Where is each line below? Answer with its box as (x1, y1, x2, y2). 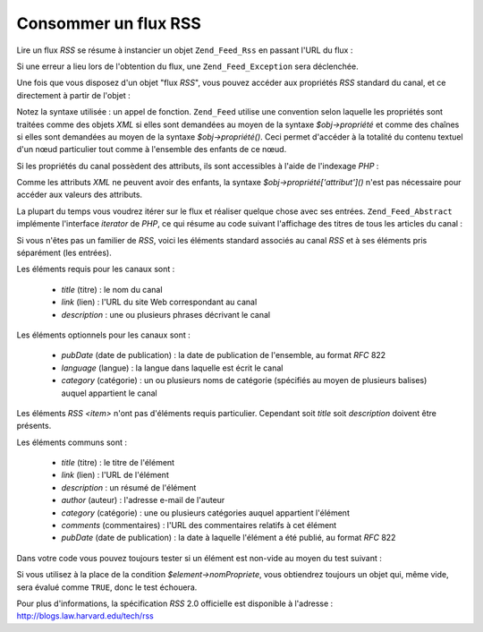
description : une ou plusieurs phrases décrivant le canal (61, 309, 271, 320)
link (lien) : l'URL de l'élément (61, 470, 169, 481)
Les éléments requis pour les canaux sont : (16, 264, 175, 275)
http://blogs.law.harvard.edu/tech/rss (16, 611, 154, 621)
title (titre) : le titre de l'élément (61, 457, 174, 468)
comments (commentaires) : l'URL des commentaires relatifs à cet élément (61, 520, 337, 531)
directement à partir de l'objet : (16, 90, 131, 100)
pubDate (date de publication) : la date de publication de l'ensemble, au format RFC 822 (61, 350, 386, 361)
